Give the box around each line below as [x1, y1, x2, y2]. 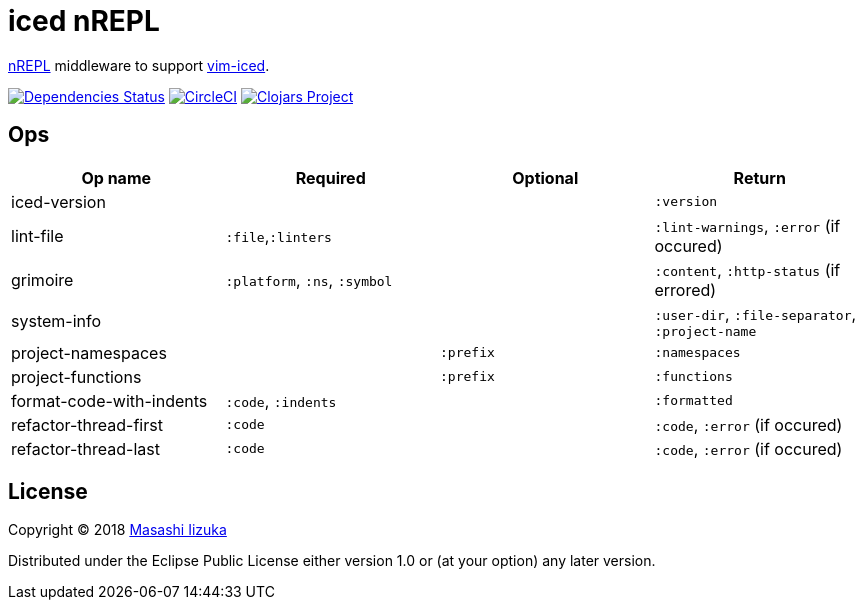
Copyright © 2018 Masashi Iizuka [8, 521, 227, 539]
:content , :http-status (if [654, 259, 841, 280]
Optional [512, 167, 579, 188]
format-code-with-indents [11, 390, 208, 411]
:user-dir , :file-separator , [654, 303, 857, 324]
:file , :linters [225, 225, 332, 246]
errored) [654, 279, 717, 300]
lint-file [11, 225, 64, 246]
